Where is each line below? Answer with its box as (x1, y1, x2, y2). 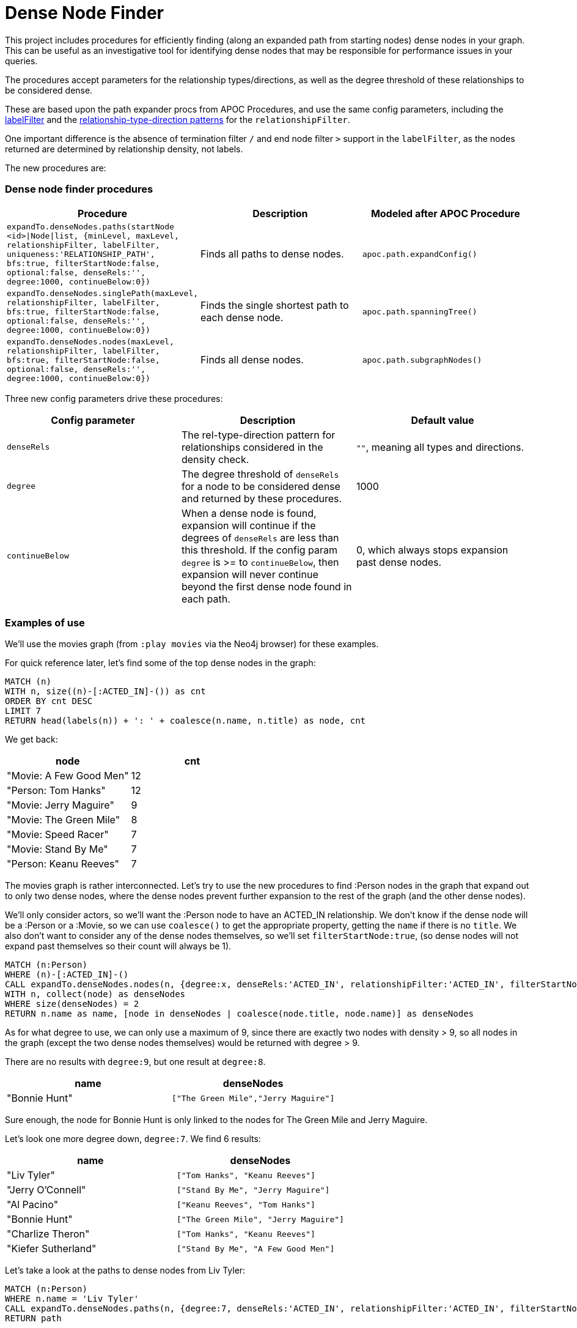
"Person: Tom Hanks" (7, 784, 106, 797)
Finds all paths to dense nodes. (200, 248, 344, 260)
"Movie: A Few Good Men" (7, 770, 129, 782)
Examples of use (5, 616, 85, 629)
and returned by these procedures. (181, 492, 342, 505)
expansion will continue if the (181, 519, 316, 532)
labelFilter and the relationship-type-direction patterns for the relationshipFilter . (5, 114, 350, 125)
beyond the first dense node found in (181, 580, 352, 593)
